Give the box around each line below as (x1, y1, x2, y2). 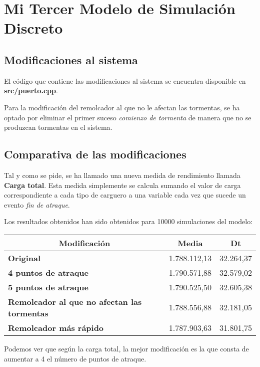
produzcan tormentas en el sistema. (4, 122, 112, 132)
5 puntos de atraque (8, 281, 89, 293)
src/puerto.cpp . (4, 85, 58, 96)
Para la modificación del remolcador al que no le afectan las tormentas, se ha (4, 102, 240, 112)
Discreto (4, 18, 63, 38)
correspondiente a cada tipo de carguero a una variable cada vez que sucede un (4, 190, 246, 200)
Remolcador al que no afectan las (8, 295, 142, 307)
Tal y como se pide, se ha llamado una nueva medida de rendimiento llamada (4, 169, 240, 180)
